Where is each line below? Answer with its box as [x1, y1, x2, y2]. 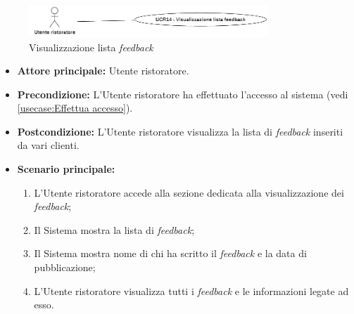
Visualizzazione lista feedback [29, 39, 153, 54]
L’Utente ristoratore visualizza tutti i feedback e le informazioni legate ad [34, 283, 349, 298]
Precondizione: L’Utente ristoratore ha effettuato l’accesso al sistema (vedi [17, 86, 348, 101]
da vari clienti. [17, 138, 80, 152]
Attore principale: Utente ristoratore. [17, 63, 189, 78]
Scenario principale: [17, 162, 115, 176]
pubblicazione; [34, 260, 96, 275]
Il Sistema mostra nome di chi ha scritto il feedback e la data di [34, 246, 307, 261]
